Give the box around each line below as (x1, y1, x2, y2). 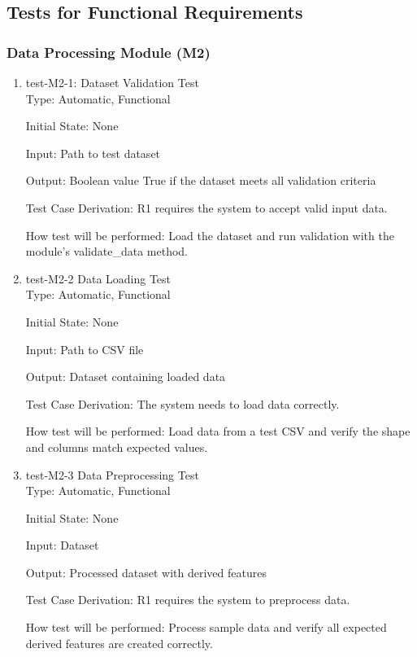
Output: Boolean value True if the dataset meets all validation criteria (25, 172, 376, 189)
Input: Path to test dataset (25, 144, 161, 161)
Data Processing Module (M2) (7, 42, 211, 62)
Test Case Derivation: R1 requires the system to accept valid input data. (25, 199, 388, 216)
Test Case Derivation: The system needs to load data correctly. (25, 395, 340, 412)
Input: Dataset (25, 537, 99, 554)
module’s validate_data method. (25, 243, 189, 260)
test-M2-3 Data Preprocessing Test (25, 466, 199, 483)
